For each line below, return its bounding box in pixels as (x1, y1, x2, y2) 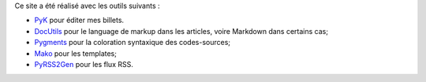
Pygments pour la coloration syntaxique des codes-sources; (34, 38, 231, 47)
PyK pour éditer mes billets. (34, 16, 125, 25)
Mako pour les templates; (34, 48, 118, 58)
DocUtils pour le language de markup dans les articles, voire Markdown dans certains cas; (34, 26, 329, 35)
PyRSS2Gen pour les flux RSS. (34, 59, 133, 69)
